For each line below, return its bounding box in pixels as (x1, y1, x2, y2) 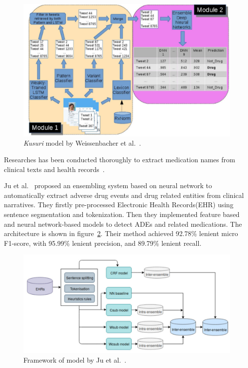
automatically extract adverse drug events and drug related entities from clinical (4, 190, 244, 200)
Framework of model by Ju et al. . (23, 354, 127, 365)
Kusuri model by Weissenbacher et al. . (23, 138, 141, 148)
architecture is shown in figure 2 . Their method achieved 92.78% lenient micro (4, 228, 238, 238)
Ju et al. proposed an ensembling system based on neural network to (4, 180, 212, 191)
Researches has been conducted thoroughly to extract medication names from (4, 154, 235, 164)
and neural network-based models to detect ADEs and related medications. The (4, 218, 242, 229)
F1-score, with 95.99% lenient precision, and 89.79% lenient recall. (4, 238, 202, 248)
